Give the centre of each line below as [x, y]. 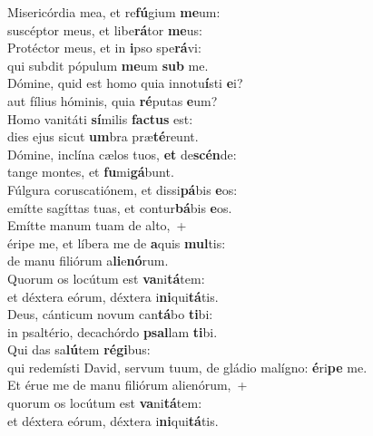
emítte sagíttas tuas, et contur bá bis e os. [120, 207]
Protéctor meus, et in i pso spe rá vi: [104, 48]
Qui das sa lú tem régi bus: [79, 349]
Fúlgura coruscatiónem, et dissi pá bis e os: [123, 189]
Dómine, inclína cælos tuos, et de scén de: [122, 154]
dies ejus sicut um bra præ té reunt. [103, 136]
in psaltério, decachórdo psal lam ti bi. [113, 331]
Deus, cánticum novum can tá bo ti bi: [110, 314]
